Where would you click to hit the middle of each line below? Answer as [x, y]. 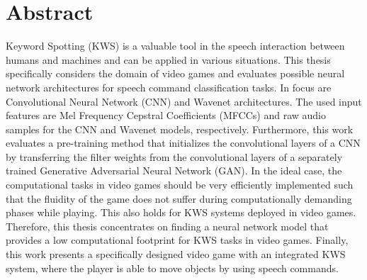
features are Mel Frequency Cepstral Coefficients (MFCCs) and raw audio [166, 115]
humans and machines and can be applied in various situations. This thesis [168, 59]
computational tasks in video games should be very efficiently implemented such [180, 185]
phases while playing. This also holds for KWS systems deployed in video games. [181, 212]
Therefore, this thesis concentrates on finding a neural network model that [167, 226]
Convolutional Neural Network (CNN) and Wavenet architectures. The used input [184, 101]
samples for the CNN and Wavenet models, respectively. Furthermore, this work [180, 129]
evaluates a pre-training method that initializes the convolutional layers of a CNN [183, 143]
